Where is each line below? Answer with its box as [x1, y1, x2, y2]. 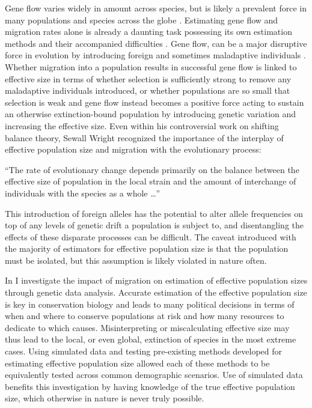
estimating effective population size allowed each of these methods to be [5, 356, 270, 369]
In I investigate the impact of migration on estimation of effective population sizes [5, 274, 308, 287]
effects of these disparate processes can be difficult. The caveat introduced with [5, 230, 296, 243]
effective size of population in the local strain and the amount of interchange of [5, 175, 296, 187]
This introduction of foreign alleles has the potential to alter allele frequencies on [5, 207, 303, 219]
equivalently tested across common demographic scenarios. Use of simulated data [5, 368, 303, 381]
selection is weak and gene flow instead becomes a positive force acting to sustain [5, 96, 304, 108]
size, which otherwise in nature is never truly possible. [5, 392, 204, 404]
